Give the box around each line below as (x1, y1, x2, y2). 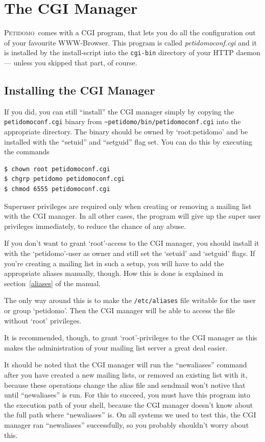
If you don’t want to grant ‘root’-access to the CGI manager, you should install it (4, 238, 259, 248)
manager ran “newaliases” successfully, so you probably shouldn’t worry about (4, 419, 249, 430)
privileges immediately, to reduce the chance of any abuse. (4, 220, 186, 231)
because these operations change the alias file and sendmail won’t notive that (4, 379, 246, 390)
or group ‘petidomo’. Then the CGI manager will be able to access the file (4, 305, 235, 315)
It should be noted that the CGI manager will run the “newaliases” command (4, 359, 247, 370)
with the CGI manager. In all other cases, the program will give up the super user (4, 211, 261, 221)
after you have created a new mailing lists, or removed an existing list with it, (4, 369, 248, 380)
